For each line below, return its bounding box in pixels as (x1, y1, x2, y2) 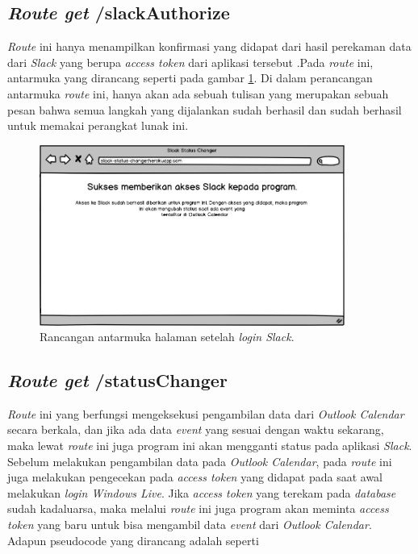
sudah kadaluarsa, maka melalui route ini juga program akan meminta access (7, 500, 389, 517)
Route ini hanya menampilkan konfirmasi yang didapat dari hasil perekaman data (7, 38, 412, 55)
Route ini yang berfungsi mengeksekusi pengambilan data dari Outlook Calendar (7, 405, 404, 422)
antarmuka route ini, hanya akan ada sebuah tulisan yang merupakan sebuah (7, 85, 389, 102)
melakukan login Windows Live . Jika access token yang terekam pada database (7, 484, 396, 501)
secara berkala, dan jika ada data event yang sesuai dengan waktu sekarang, (7, 421, 384, 438)
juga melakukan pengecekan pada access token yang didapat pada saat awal (7, 469, 382, 485)
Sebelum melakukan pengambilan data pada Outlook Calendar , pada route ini (7, 452, 392, 469)
